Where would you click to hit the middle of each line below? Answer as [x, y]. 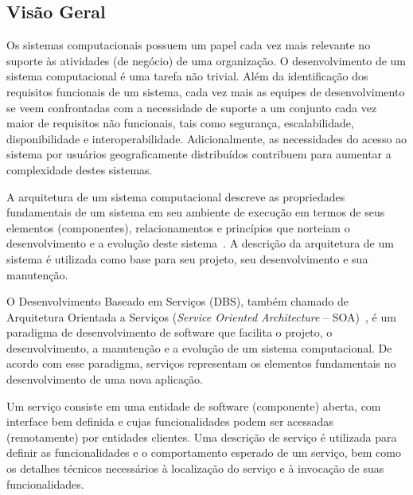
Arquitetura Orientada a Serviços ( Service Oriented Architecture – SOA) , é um [201, 316]
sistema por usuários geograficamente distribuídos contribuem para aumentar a [199, 154]
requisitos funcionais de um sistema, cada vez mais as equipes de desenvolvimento [206, 91]
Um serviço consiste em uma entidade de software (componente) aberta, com [194, 405]
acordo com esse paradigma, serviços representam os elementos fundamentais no [201, 363]
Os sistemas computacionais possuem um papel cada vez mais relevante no [189, 45]
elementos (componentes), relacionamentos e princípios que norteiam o [178, 227]
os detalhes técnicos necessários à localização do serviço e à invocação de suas [195, 468]
